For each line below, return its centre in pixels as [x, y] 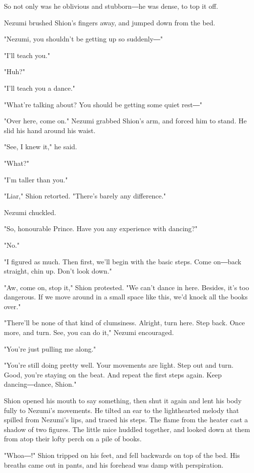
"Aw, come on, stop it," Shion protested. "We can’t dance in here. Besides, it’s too [127, 287]
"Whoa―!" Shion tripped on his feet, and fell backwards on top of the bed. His [122, 455]
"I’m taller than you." [36, 179]
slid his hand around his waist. [50, 130]
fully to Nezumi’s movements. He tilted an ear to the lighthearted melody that [122, 410]
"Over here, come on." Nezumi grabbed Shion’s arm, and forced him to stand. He [125, 121]
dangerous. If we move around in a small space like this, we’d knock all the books [126, 297]
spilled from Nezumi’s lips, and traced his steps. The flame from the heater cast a [126, 420]
